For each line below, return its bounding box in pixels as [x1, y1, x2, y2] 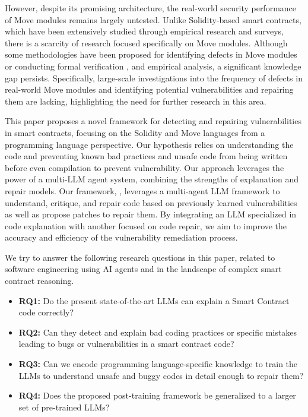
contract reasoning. [5, 274, 74, 287]
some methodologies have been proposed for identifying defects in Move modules [5, 48, 297, 61]
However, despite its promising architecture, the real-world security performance [5, 2, 297, 14]
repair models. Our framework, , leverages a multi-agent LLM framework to [5, 184, 280, 197]
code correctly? [18, 306, 74, 318]
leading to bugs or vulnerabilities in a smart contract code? [18, 337, 234, 350]
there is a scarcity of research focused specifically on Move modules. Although [5, 36, 288, 49]
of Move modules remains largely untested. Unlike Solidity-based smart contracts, [5, 13, 301, 26]
